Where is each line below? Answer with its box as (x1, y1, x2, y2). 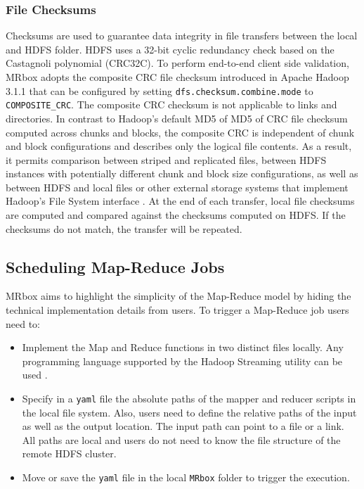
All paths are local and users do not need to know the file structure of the (22, 432, 341, 447)
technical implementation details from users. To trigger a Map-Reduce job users (6, 303, 349, 317)
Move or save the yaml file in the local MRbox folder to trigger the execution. (22, 470, 350, 485)
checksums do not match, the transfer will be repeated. (6, 221, 242, 236)
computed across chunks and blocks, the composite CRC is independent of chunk (6, 125, 355, 139)
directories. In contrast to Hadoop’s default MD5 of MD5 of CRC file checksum (6, 110, 348, 125)
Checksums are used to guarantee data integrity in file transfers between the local (6, 28, 358, 43)
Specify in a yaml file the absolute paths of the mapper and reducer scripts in (22, 391, 356, 406)
